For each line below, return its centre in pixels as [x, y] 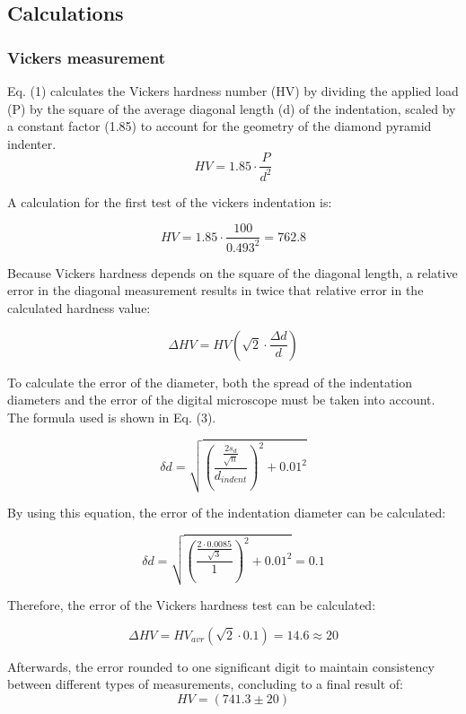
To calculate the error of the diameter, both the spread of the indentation [210, 382]
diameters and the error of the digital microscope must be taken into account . [221, 400]
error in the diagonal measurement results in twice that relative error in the [215, 290]
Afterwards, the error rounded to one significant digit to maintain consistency [221, 666]
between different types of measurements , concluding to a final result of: [206, 684]
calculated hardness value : [79, 307]
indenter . [32, 143]
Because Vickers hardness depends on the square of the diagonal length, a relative [233, 272]
